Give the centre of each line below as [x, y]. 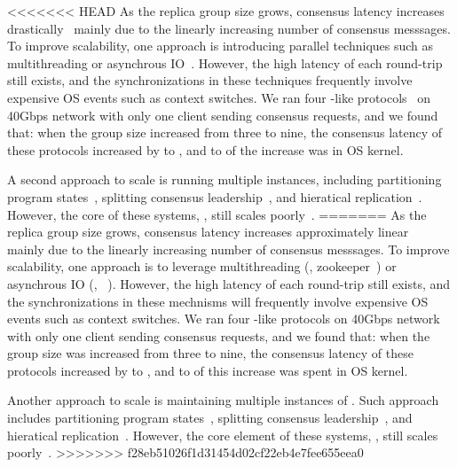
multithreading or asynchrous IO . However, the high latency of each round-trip [225, 62]
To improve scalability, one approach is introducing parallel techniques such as [221, 46]
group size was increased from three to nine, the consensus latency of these [210, 353]
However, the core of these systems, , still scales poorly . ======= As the [217, 214]
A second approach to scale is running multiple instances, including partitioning [225, 179]
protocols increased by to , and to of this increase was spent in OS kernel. [208, 370]
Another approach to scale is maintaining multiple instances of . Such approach [223, 400]
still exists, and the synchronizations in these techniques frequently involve [210, 80]
